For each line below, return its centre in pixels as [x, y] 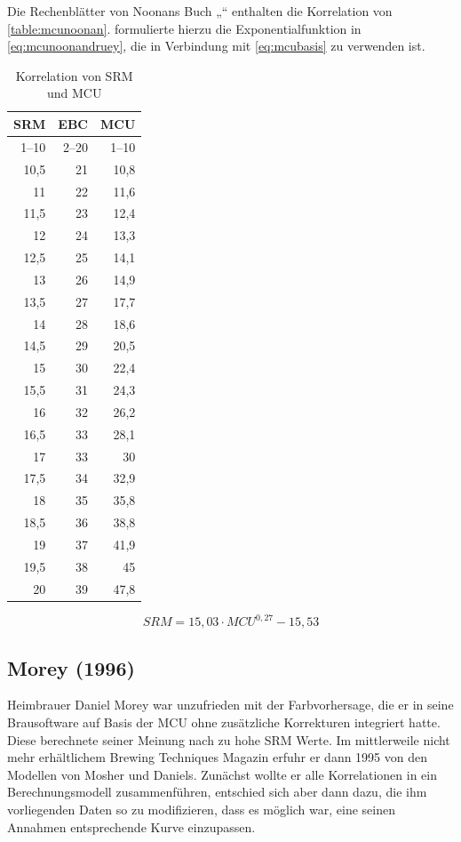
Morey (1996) [71, 667]
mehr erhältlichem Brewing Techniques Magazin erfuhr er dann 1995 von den [218, 757]
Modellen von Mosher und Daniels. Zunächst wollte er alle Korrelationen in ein [222, 774]
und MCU [74, 93]
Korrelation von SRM [74, 75]
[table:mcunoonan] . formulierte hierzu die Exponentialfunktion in [184, 28]
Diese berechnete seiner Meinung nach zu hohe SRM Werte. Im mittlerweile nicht [229, 739]
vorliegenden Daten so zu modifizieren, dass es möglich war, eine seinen [201, 810]
